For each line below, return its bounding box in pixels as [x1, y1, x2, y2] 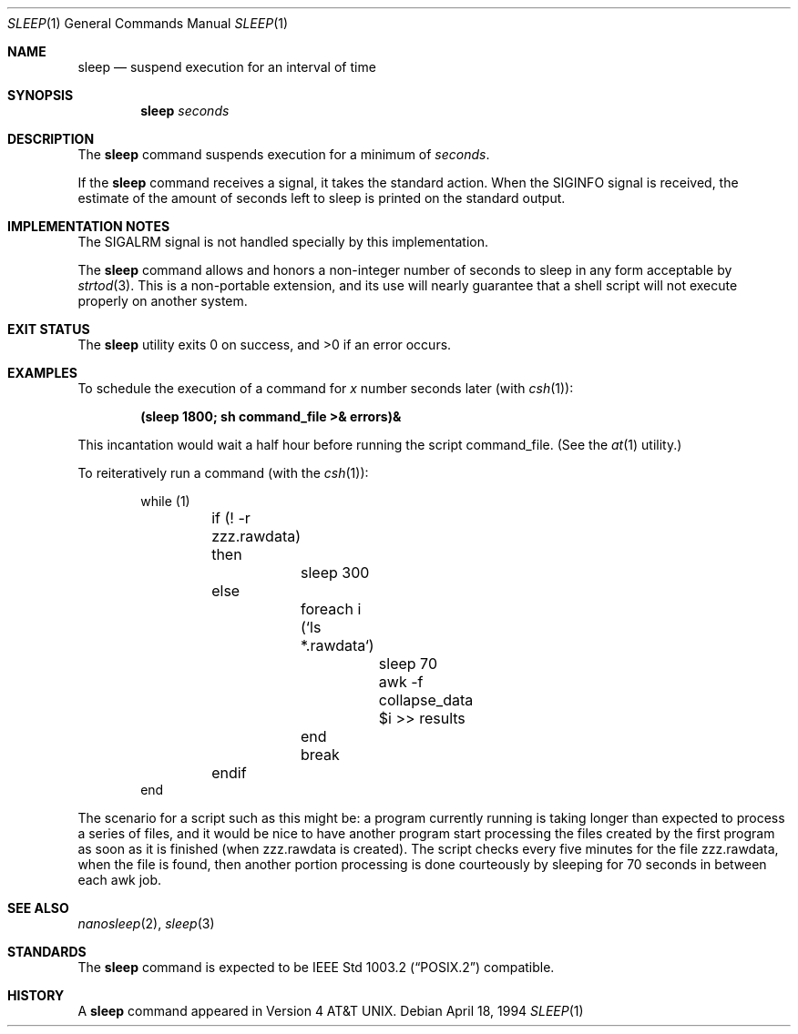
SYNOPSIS [7, 87, 74, 103]
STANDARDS [7, 944, 87, 959]
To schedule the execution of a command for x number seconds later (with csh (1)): [77, 380, 574, 396]
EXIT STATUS [7, 321, 90, 337]
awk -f [378, 673, 424, 691]
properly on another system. [77, 293, 248, 309]
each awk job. [77, 872, 162, 887]
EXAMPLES [7, 365, 77, 380]
